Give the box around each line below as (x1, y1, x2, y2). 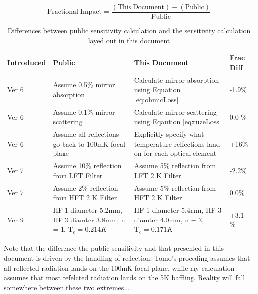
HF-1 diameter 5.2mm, (53, 205, 122, 215)
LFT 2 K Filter (134, 170, 181, 180)
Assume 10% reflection (53, 160, 122, 171)
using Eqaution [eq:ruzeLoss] (134, 116, 221, 127)
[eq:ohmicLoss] (134, 94, 179, 104)
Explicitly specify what (134, 129, 204, 139)
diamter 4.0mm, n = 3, (134, 214, 204, 224)
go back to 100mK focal (53, 138, 125, 148)
